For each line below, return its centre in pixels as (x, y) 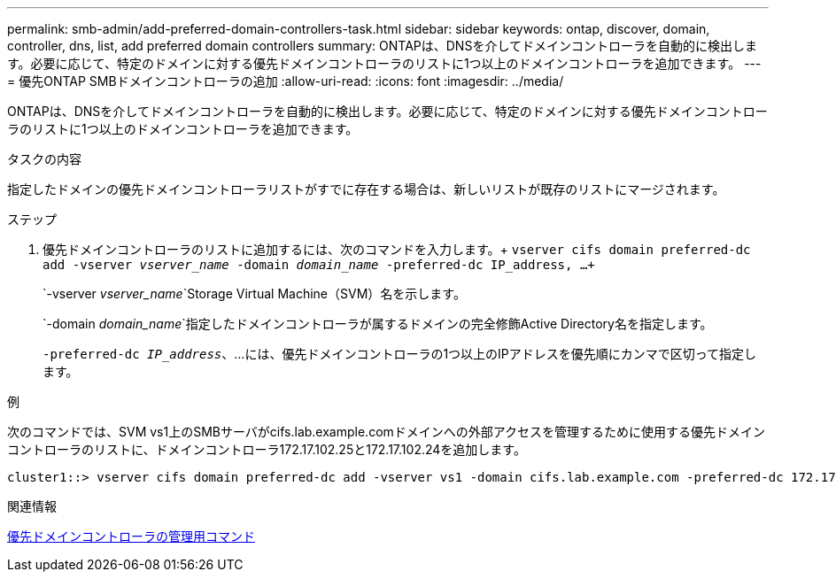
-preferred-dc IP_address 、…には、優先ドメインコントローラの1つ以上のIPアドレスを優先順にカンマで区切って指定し (400, 354)
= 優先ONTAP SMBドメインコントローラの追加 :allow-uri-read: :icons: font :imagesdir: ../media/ (286, 81)
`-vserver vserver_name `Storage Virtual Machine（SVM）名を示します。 (254, 293)
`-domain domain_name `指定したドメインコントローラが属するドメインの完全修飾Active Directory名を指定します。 (378, 324)
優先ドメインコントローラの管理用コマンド (131, 536)
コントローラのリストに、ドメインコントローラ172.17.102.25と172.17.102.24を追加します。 (267, 449)
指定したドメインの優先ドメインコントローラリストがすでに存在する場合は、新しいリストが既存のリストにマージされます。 (366, 189)
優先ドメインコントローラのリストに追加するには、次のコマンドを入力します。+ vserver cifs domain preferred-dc (397, 249)
